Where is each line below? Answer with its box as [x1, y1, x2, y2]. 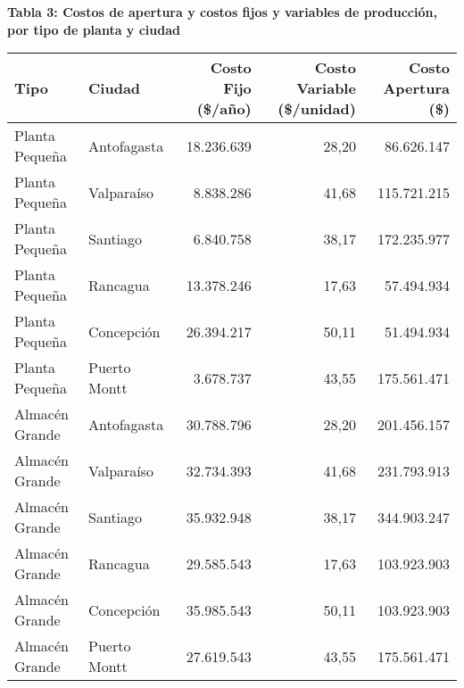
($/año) [196, 98, 252, 120]
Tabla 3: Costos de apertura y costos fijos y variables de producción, [7, 3, 437, 21]
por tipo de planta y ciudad [7, 20, 180, 38]
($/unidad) [278, 98, 356, 120]
